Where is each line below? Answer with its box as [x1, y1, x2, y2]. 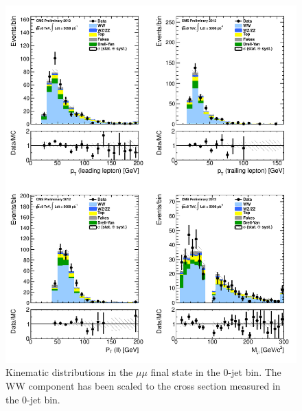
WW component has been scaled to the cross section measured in [5, 378, 281, 392]
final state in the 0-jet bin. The [150, 365, 281, 379]
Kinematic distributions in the [5, 365, 133, 379]
